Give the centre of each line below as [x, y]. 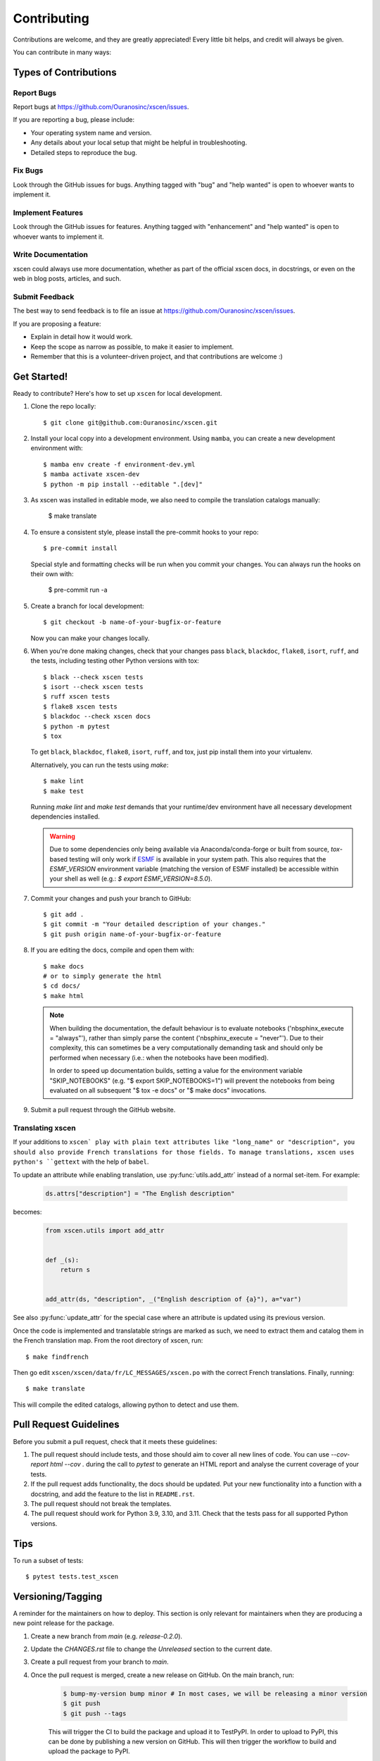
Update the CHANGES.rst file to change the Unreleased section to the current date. [151, 1649]
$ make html [64, 996]
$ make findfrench [57, 1357]
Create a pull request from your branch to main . [100, 1662]
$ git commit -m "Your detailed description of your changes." [154, 924]
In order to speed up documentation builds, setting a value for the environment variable [176, 1071]
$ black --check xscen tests [93, 677]
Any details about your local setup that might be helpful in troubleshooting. [139, 143]
